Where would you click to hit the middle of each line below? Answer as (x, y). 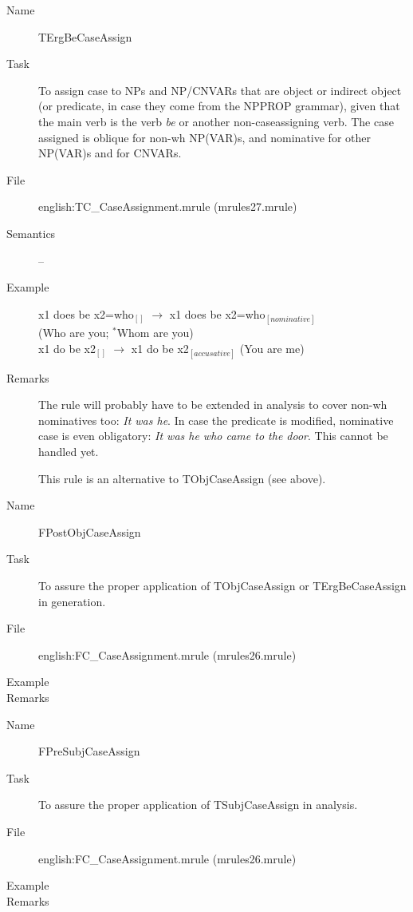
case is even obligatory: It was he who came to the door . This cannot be (213, 436)
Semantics (31, 233)
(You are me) (272, 348)
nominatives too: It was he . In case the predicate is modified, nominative (216, 420)
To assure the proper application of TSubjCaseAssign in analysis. (198, 805)
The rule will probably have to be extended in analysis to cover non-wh (213, 404)
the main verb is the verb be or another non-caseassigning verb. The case (216, 121)
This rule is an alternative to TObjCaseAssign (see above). (182, 478)
